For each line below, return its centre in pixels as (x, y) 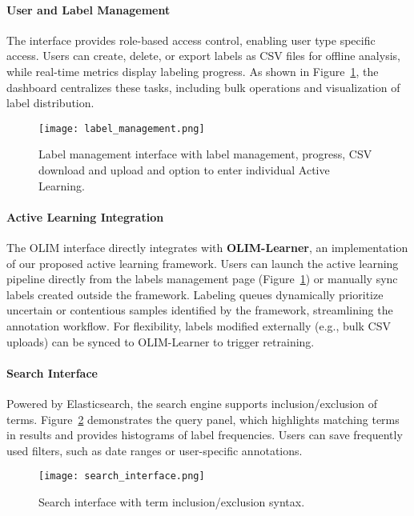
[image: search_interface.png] (122, 476)
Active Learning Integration (85, 216)
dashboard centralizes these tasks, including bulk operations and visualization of (203, 87)
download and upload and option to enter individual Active (184, 170)
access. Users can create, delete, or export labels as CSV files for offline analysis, (203, 56)
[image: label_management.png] (122, 128)
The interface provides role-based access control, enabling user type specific (191, 40)
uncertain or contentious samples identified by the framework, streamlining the (200, 310)
